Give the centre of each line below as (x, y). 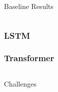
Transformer (29, 58)
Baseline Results (29, 6)
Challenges (20, 83)
